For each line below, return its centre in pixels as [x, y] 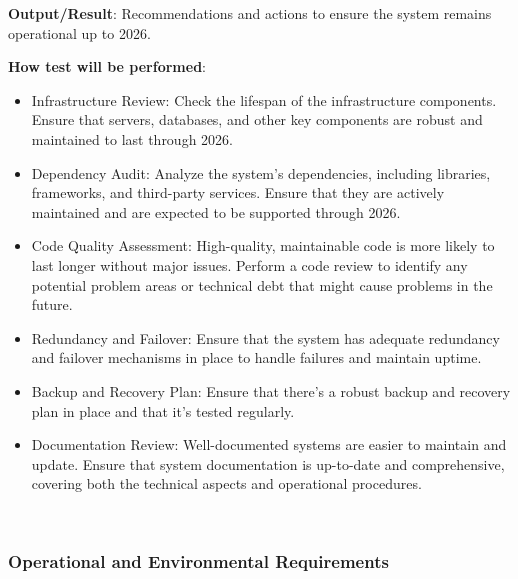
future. [52, 304]
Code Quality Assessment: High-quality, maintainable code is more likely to [263, 245]
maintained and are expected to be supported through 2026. [216, 211]
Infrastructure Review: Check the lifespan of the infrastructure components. [264, 99]
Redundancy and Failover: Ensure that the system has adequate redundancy [265, 337]
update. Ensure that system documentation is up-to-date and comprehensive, [268, 463]
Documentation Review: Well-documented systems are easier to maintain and [269, 444]
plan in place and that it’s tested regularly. [163, 410]
